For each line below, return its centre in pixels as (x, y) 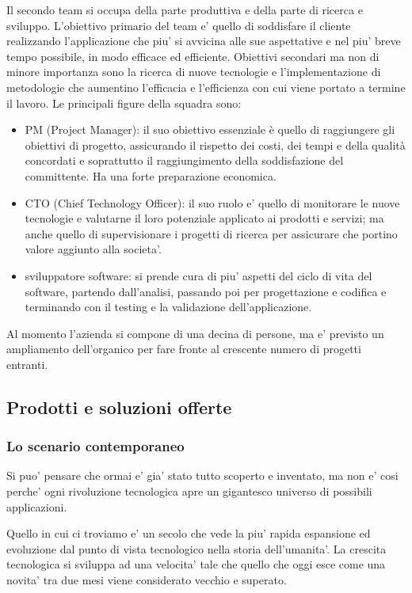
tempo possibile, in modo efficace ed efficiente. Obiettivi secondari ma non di (193, 56)
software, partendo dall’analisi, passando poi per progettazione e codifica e (206, 291)
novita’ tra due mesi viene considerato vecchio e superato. (147, 580)
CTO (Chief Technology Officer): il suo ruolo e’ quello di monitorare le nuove (212, 202)
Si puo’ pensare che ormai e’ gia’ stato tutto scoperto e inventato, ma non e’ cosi (202, 475)
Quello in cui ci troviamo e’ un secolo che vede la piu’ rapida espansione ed (189, 533)
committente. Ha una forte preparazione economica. (151, 175)
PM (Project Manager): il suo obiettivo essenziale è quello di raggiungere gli (210, 129)
